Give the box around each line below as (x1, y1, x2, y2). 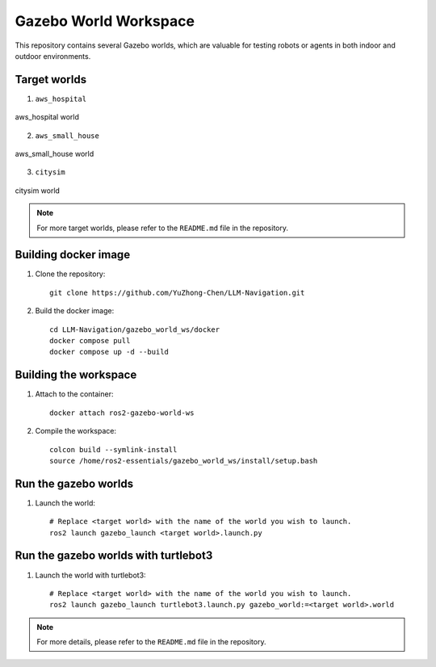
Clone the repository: (35, 269, 106, 279)
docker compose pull (49, 336, 131, 346)
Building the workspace (15, 368, 137, 382)
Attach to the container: (35, 389, 114, 399)
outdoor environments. (15, 51, 91, 61)
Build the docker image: (35, 306, 115, 316)
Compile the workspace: (35, 426, 117, 436)
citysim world (15, 186, 61, 195)
